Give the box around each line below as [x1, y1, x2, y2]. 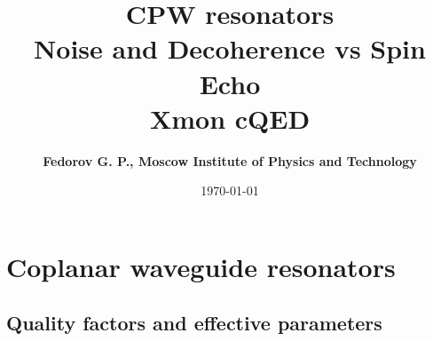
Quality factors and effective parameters [6, 309, 382, 337]
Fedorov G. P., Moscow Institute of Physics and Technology [43, 151, 417, 170]
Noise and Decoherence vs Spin [34, 30, 426, 67]
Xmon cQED [149, 99, 311, 136]
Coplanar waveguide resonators [6, 248, 396, 284]
